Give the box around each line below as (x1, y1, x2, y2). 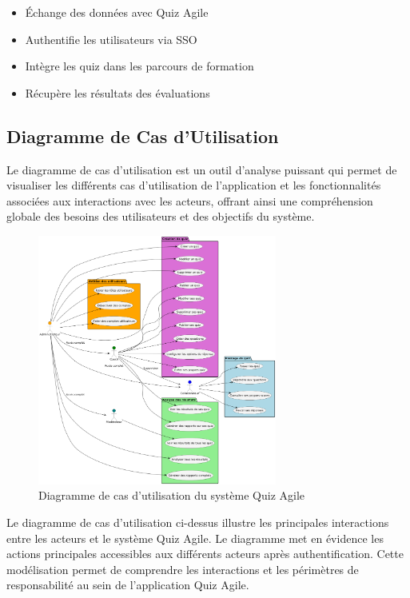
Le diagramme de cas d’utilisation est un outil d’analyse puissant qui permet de (6, 161, 397, 177)
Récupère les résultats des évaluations (25, 84, 210, 101)
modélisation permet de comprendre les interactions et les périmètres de (6, 560, 359, 577)
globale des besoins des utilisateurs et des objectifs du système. (6, 208, 315, 225)
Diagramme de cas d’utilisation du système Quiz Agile (38, 487, 305, 504)
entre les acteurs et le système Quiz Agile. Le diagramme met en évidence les (6, 529, 384, 546)
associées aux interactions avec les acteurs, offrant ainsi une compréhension (6, 192, 373, 209)
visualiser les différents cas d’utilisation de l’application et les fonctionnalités (6, 177, 381, 193)
